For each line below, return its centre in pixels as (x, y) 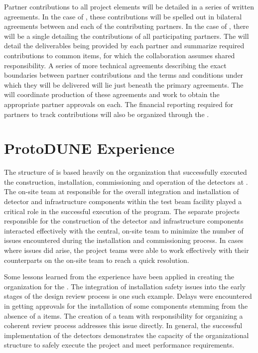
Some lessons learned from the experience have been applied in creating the (119, 277)
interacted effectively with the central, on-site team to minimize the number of (124, 230)
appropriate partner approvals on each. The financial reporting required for (119, 104)
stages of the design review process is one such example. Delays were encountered (128, 296)
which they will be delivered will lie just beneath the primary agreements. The (124, 84)
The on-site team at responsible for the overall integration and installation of (122, 191)
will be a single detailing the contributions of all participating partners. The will (127, 36)
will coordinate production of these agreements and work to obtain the (112, 94)
